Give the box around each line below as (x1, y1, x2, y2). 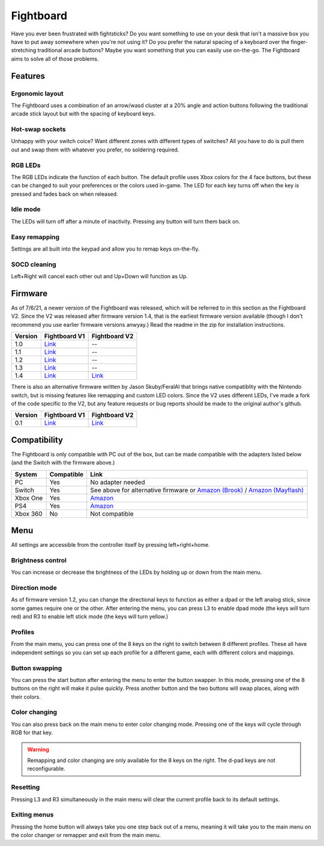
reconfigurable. (27, 765, 65, 772)
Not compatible (90, 510, 134, 518)
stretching (11, 47, 37, 54)
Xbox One (14, 493, 43, 502)
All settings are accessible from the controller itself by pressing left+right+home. (11, 541, 210, 549)
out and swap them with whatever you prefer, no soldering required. (11, 146, 179, 153)
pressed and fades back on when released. (11, 190, 118, 198)
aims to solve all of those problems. (11, 55, 99, 62)
